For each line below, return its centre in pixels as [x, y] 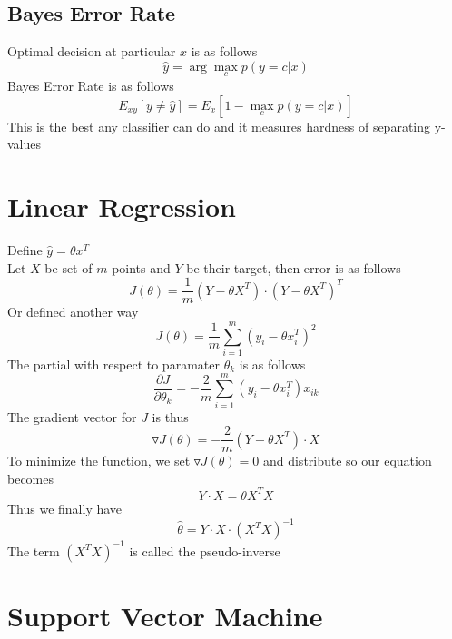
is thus [170, 416]
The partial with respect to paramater [113, 364]
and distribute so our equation [347, 461]
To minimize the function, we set [99, 461]
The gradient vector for [72, 416]
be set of [69, 267]
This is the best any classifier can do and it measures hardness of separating [219, 126]
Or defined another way [73, 312]
